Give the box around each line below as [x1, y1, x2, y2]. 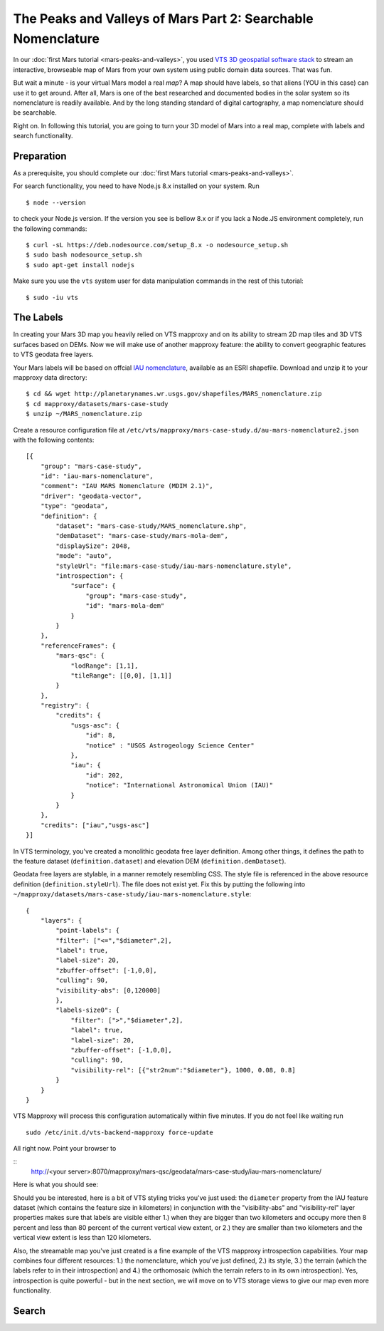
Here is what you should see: [13, 1180, 99, 1189]
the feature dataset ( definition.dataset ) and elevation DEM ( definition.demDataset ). [13, 856, 287, 865]
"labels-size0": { [55, 1006, 120, 1015]
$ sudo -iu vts [26, 293, 79, 301]
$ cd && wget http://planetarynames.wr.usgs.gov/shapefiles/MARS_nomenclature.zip [26, 390, 322, 398]
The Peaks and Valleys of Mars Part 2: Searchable [13, 11, 314, 26]
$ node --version [26, 198, 86, 207]
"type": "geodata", [40, 502, 109, 510]
